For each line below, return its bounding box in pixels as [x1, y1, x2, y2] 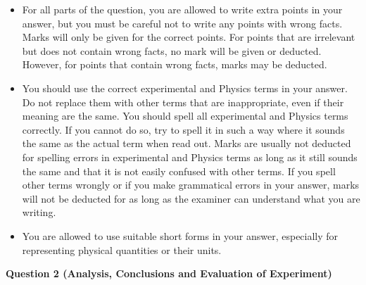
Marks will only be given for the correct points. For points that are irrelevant [22, 30, 355, 44]
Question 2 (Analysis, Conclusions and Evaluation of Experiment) [6, 266, 332, 281]
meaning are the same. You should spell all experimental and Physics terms [22, 108, 348, 123]
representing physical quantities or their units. [22, 242, 222, 257]
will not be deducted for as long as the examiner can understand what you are [22, 191, 360, 205]
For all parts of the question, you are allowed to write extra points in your [22, 2, 343, 16]
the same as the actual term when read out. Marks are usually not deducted [22, 136, 351, 151]
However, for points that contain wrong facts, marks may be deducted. [22, 57, 327, 72]
